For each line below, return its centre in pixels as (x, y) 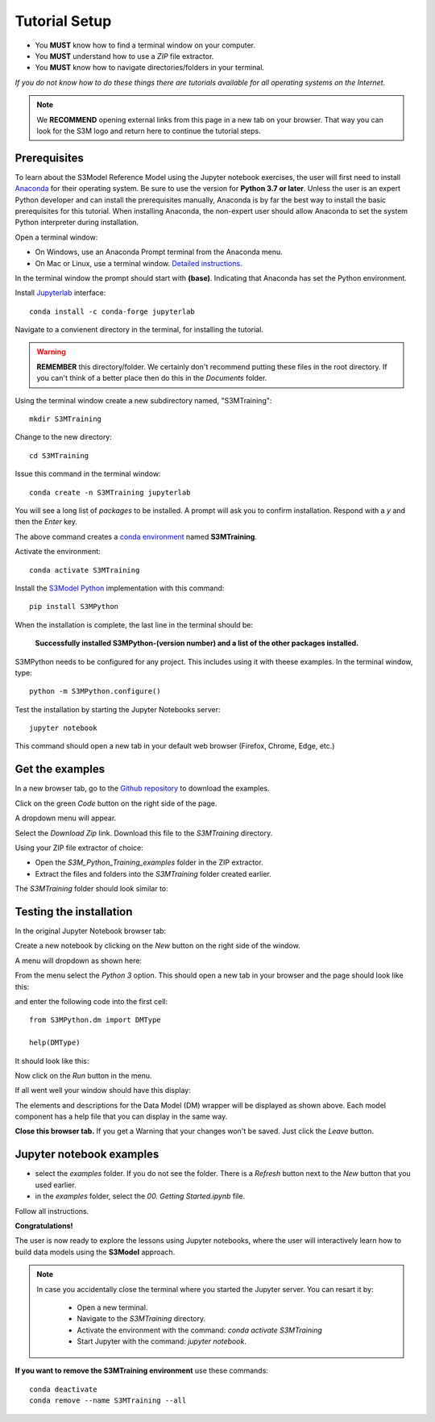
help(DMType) (55, 1043)
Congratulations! (44, 1225)
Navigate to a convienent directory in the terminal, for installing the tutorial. (139, 330)
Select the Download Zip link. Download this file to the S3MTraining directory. (144, 833)
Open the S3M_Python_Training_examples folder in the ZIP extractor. (149, 862)
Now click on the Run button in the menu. (83, 1075)
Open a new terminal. (112, 1307)
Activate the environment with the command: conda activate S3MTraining (199, 1330)
